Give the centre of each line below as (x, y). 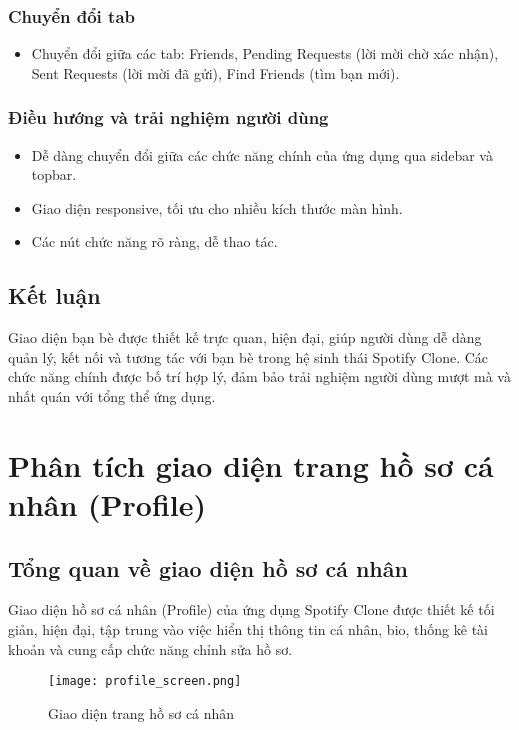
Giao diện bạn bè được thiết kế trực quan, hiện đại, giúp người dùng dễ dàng (245, 337)
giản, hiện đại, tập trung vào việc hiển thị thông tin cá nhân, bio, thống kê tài (248, 628)
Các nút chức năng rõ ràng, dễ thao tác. (154, 241)
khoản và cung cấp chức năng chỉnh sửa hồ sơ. (150, 648)
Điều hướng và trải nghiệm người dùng (168, 117)
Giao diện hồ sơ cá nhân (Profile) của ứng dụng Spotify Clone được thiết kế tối (251, 609)
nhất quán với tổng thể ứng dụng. (112, 395)
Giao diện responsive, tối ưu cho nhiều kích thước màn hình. (217, 207)
